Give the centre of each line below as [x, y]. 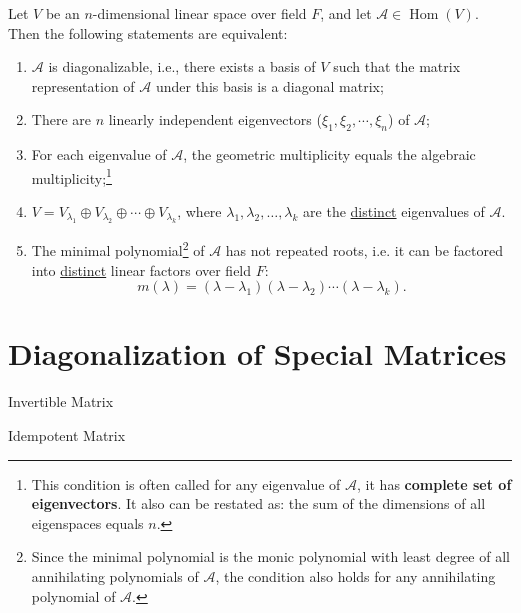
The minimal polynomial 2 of [118, 249]
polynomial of [73, 595]
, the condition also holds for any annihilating [355, 575]
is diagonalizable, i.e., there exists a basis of [182, 66]
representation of [83, 85]
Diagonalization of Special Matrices [257, 353]
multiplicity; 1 [71, 176]
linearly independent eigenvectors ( [215, 119]
